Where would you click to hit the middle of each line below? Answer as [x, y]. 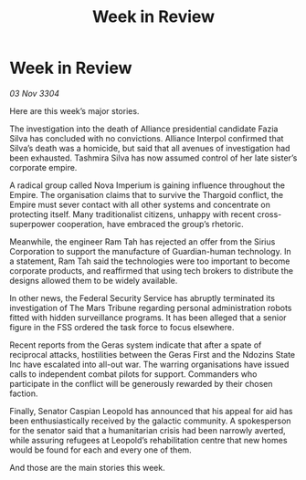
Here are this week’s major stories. [74, 110]
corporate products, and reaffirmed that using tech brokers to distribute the [152, 270]
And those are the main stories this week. [88, 467]
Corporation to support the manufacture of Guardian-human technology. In [150, 251]
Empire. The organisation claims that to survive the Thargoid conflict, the [147, 194]
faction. [24, 393]
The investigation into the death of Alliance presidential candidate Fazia [144, 129]
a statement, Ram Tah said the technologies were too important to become [150, 261]
